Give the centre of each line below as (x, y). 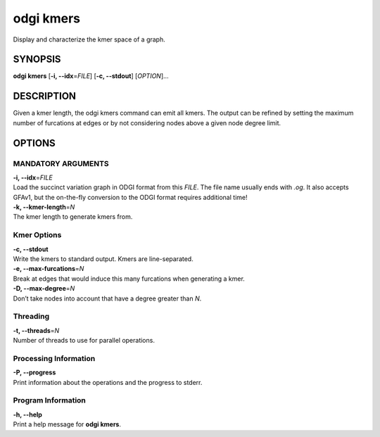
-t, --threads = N (36, 330)
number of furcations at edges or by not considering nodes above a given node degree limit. (147, 122)
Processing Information (54, 358)
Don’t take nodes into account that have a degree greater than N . (107, 298)
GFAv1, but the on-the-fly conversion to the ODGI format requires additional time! (130, 197)
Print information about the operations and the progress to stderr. (108, 382)
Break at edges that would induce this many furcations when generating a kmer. (129, 279)
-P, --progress (34, 372)
